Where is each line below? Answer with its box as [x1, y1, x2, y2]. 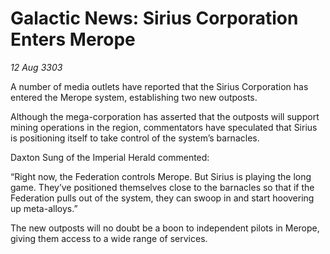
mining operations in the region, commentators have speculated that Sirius [10, 121, 318, 133]
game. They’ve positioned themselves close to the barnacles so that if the [10, 181, 315, 193]
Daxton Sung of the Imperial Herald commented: [10, 151, 210, 163]
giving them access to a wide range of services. [10, 232, 208, 244]
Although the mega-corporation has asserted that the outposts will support [10, 110, 320, 122]
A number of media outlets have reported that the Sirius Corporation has [10, 80, 309, 92]
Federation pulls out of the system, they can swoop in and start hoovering [10, 192, 315, 204]
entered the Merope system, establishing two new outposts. [10, 91, 258, 103]
